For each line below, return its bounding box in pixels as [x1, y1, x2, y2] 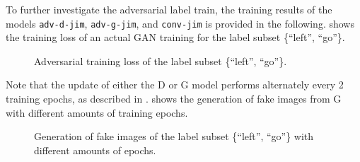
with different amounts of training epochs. [6, 105, 188, 120]
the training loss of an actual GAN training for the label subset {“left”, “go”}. [6, 30, 345, 45]
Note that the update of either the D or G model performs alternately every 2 [6, 77, 344, 92]
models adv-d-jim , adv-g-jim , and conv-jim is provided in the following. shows [6, 16, 354, 30]
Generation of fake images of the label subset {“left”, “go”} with [34, 129, 314, 144]
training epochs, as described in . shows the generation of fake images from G [6, 91, 342, 106]
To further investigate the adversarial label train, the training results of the [6, 2, 332, 16]
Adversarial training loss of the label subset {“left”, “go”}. [34, 53, 287, 68]
